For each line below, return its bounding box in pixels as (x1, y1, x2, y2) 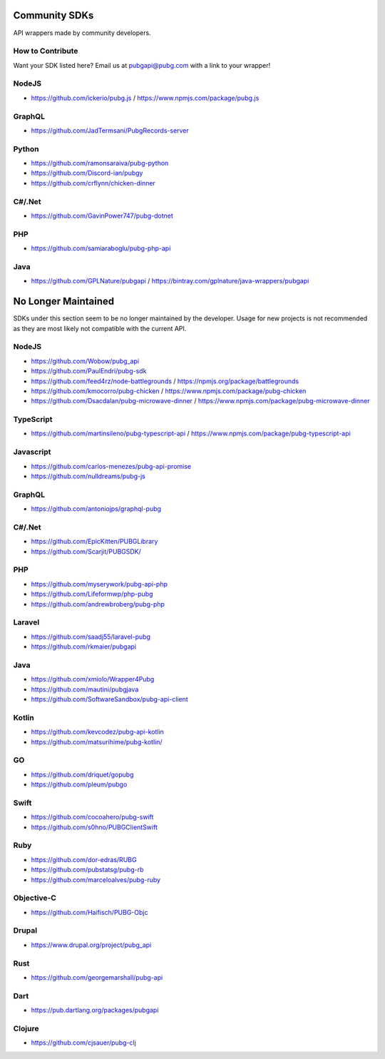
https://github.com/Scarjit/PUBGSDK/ (31, 547, 142, 556)
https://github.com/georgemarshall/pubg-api (31, 973, 163, 981)
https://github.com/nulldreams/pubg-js (31, 472, 145, 480)
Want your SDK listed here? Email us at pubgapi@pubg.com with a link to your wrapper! (13, 61, 271, 69)
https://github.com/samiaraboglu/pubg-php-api (31, 244, 171, 253)
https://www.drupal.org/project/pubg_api (31, 941, 152, 949)
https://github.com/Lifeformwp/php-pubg (31, 589, 153, 599)
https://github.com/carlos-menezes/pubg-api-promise (31, 462, 192, 470)
